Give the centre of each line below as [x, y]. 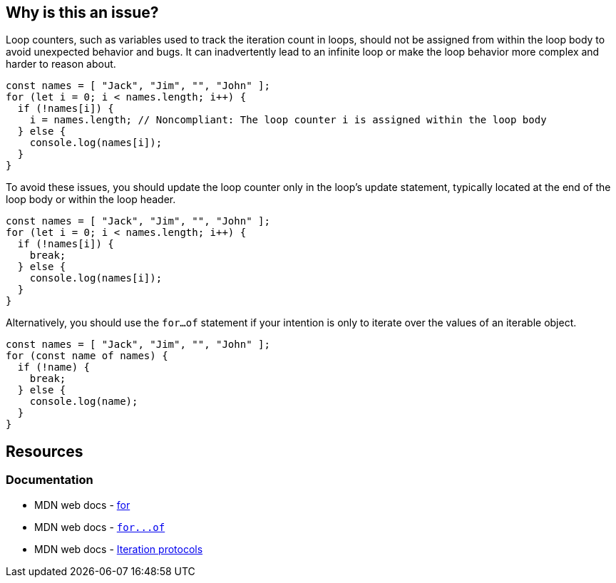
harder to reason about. [61, 64]
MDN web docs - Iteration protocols [119, 549]
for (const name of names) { [87, 356]
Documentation [50, 480]
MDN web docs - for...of [100, 527]
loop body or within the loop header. [91, 200]
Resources [45, 451]
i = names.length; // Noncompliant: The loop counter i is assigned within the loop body [288, 120]
